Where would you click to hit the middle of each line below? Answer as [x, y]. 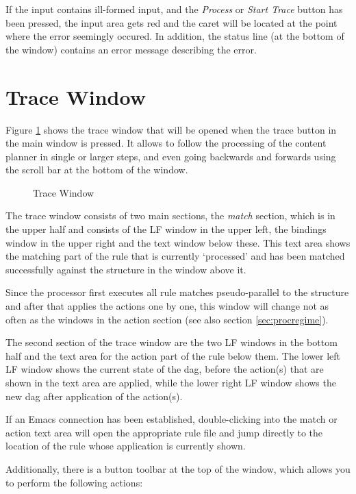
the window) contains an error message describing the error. [131, 49]
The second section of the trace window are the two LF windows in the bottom [171, 342]
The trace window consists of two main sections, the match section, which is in [170, 215]
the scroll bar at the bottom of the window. [97, 170]
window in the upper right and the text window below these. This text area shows [178, 242]
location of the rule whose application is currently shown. [126, 446]
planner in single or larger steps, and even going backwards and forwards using [171, 156]
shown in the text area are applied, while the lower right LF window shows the [171, 382]
